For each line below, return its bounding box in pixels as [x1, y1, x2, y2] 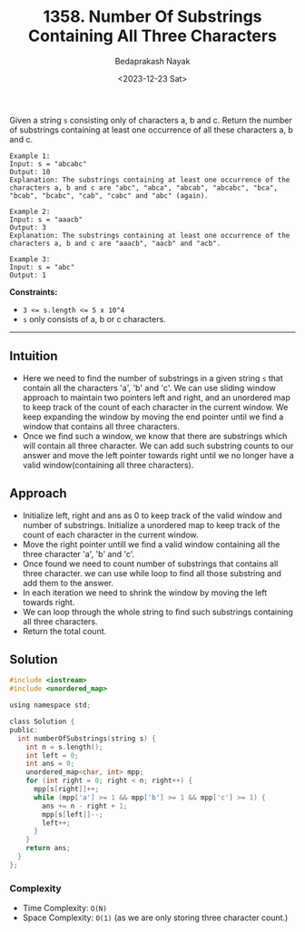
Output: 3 [9, 222, 47, 232]
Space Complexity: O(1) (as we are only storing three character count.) [22, 912, 289, 923]
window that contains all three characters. [22, 420, 180, 432]
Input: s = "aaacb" [9, 215, 84, 224]
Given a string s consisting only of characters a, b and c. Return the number [9, 114, 293, 125]
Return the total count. [22, 625, 107, 636]
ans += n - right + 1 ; [42, 801, 128, 810]
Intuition [9, 348, 58, 364]
